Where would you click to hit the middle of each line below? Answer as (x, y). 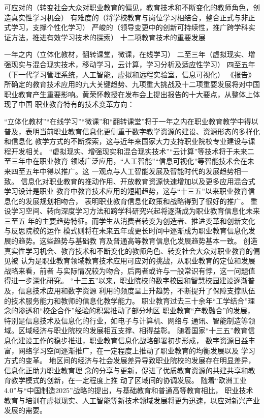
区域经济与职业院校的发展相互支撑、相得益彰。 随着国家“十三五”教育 (133, 330)
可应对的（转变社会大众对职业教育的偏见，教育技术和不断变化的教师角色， (128, 7)
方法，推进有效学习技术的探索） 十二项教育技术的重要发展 (108, 37)
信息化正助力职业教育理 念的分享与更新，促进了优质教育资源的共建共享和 (126, 370)
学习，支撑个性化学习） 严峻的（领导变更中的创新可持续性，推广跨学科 (129, 27)
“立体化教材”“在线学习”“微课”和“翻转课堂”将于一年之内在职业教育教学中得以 (131, 121)
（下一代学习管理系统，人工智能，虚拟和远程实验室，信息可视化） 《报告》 (130, 74)
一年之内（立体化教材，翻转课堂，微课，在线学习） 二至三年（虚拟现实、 (126, 54)
